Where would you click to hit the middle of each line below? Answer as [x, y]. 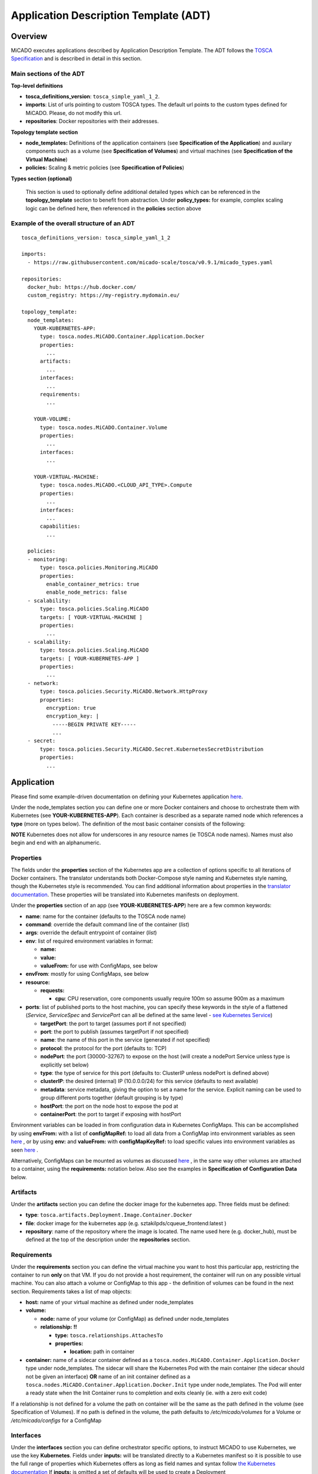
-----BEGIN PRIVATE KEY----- [94, 724]
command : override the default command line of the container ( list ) [107, 924]
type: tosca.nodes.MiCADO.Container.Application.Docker [122, 337]
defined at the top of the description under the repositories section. [108, 1240]
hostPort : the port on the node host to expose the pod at [109, 1106]
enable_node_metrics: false [87, 592]
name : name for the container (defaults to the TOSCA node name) [106, 916]
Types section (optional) [42, 178]
